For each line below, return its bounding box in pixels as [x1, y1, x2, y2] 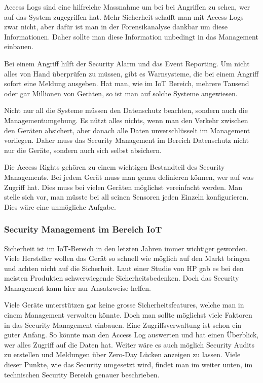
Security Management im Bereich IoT [4, 223, 162, 236]
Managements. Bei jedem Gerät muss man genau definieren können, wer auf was [4, 171, 254, 182]
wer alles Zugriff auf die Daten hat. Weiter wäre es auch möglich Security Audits [4, 339, 255, 350]
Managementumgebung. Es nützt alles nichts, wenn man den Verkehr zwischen [4, 114, 248, 125]
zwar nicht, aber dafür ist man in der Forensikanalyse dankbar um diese [4, 21, 228, 32]
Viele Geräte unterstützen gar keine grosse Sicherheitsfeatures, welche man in [4, 299, 244, 310]
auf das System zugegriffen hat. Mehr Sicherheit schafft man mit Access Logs [4, 11, 244, 22]
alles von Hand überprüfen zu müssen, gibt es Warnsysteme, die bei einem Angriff [4, 68, 259, 79]
